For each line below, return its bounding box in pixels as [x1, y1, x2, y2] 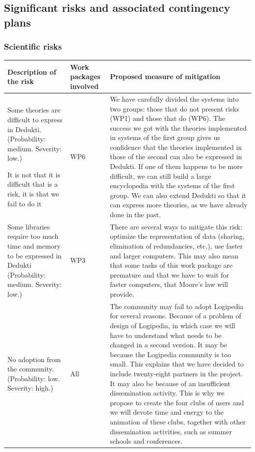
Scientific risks [4, 40, 62, 53]
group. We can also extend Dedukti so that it [110, 190, 246, 200]
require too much [7, 231, 59, 241]
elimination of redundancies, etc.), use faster [110, 241, 243, 251]
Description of [7, 66, 56, 77]
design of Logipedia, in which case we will [110, 320, 235, 331]
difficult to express [7, 114, 63, 124]
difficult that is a [7, 179, 58, 189]
